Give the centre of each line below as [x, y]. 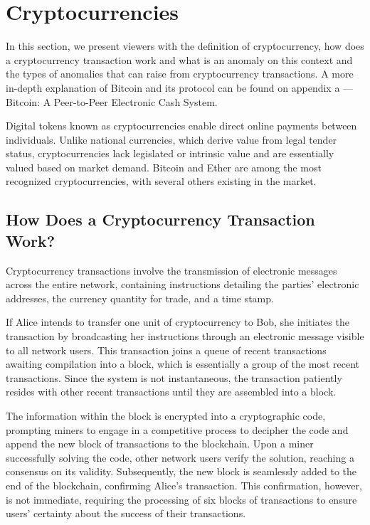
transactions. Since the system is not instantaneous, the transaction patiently [174, 377]
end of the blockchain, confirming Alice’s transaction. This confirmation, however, [184, 485]
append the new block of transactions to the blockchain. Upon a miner [160, 444]
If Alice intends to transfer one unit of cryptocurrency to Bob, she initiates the [178, 322]
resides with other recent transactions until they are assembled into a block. [171, 392]
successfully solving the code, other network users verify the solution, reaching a [180, 457]
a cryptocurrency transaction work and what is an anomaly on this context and [179, 59]
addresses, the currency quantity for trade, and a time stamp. [140, 298]
